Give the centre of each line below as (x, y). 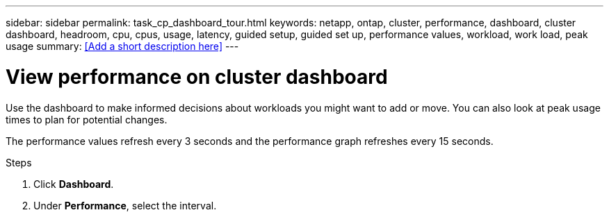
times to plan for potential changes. (87, 119)
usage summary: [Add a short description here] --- (122, 46)
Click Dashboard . (74, 184)
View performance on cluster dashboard (197, 77)
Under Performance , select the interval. (125, 205)
